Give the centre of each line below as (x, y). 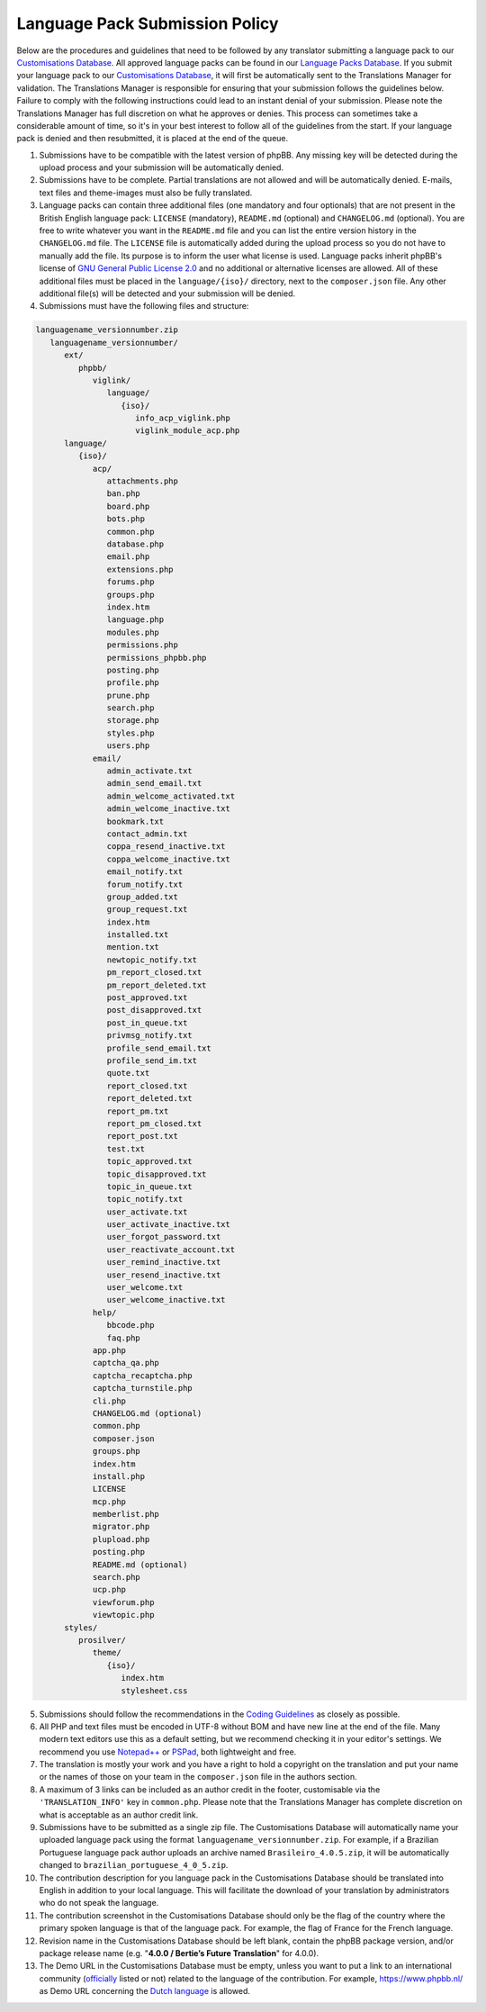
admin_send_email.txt (154, 784)
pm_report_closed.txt (154, 973)
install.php (119, 1476)
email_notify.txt (145, 872)
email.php (128, 557)
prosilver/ (102, 1640)
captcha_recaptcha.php (142, 1376)
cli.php (109, 1401)
